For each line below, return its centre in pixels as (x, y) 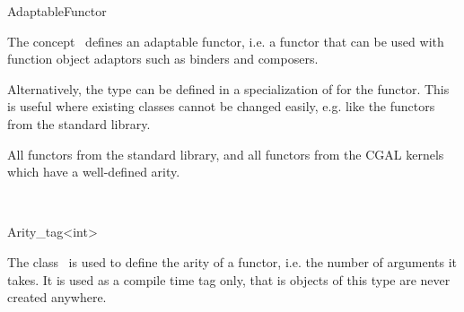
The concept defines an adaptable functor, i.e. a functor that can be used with (226, 41)
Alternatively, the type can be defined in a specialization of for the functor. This (228, 88)
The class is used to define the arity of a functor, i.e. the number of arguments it (232, 261)
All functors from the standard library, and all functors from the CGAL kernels (226, 154)
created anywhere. (57, 297)
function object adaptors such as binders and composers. (163, 59)
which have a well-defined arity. (94, 172)
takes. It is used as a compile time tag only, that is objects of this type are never (229, 279)
